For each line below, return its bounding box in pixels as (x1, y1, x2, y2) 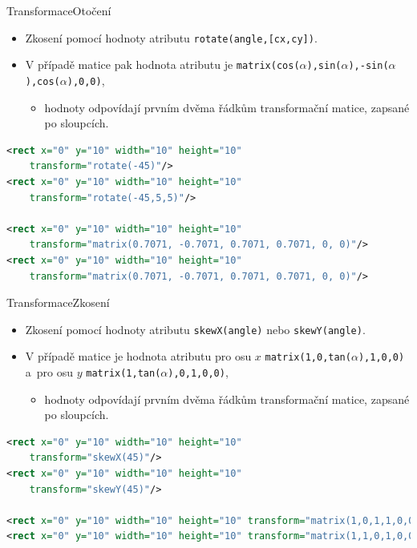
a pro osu (25, 364, 74, 380)
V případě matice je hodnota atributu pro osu (25, 348, 252, 365)
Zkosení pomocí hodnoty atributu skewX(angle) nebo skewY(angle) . (25, 320, 366, 337)
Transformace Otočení (6, 2, 111, 18)
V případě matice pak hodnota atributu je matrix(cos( (25, 56, 300, 73)
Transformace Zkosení (6, 294, 110, 311)
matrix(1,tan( (86, 368, 161, 379)
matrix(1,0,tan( (265, 352, 351, 364)
